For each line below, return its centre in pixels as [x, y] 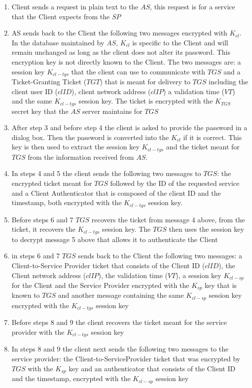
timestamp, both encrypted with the [67, 202]
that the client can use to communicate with [138, 71]
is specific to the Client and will [180, 42]
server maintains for [112, 111]
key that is [221, 285]
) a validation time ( [194, 91]
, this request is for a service [193, 6]
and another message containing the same [121, 295]
